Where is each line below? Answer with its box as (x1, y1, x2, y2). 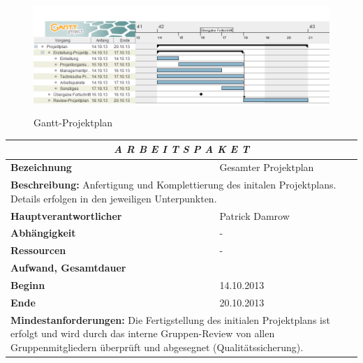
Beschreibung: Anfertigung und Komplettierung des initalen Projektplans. (10, 177, 336, 192)
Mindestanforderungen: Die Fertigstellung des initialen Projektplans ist (10, 312, 330, 327)
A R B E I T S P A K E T (113, 142, 250, 156)
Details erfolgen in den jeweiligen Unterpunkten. (10, 191, 217, 205)
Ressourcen (10, 243, 66, 258)
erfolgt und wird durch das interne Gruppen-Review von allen (10, 326, 275, 341)
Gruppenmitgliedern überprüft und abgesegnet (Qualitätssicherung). (10, 339, 304, 354)
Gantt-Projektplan (34, 115, 113, 130)
